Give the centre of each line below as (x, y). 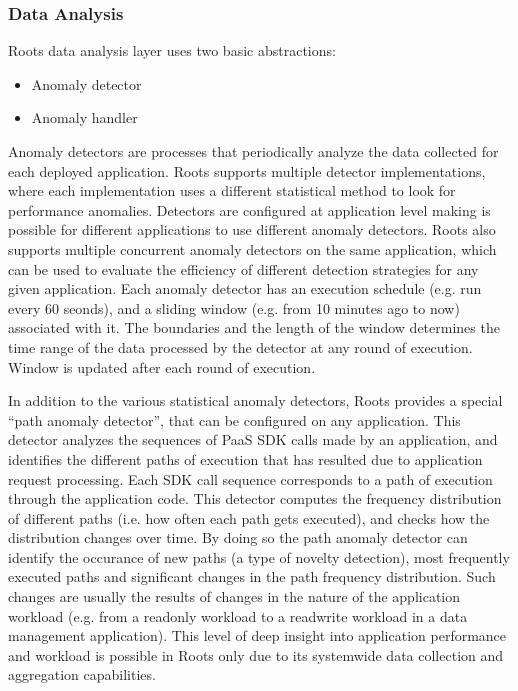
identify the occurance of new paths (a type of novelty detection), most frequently (259, 556)
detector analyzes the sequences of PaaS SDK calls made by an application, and (253, 439)
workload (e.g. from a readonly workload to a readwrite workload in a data (238, 615)
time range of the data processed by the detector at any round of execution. (240, 346)
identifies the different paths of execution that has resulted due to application (245, 458)
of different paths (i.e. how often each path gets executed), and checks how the (249, 517)
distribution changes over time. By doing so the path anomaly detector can (238, 537)
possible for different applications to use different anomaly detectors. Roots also (252, 229)
